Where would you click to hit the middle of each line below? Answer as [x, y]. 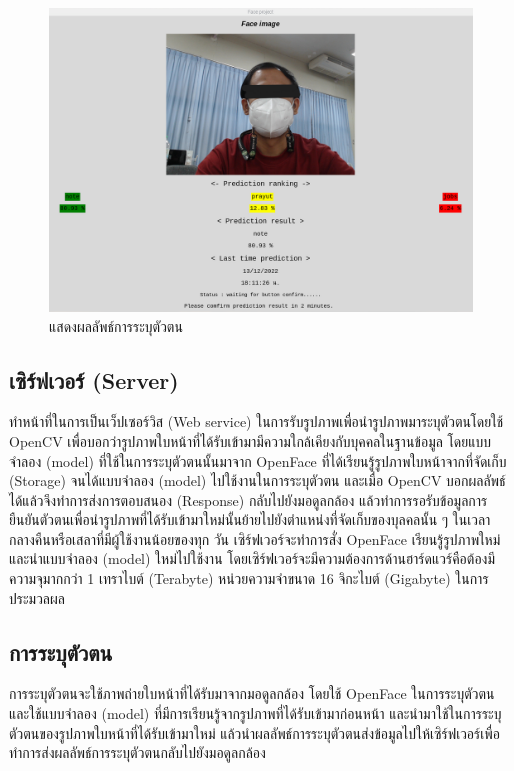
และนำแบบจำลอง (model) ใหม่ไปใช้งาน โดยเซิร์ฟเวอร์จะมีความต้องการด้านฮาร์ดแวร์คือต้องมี [252, 558]
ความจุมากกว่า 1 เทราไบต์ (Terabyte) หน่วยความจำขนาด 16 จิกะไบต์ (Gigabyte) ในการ [249, 578]
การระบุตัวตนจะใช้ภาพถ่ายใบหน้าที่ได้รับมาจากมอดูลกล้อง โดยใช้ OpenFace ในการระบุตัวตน [252, 693]
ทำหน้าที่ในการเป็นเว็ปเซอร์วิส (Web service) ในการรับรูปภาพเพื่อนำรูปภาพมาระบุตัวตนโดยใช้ [256, 421]
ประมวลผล [37, 597]
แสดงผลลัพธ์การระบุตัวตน [116, 325]
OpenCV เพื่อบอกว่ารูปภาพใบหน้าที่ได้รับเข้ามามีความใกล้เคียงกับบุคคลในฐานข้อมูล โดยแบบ [250, 440]
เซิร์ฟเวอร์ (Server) [94, 379]
